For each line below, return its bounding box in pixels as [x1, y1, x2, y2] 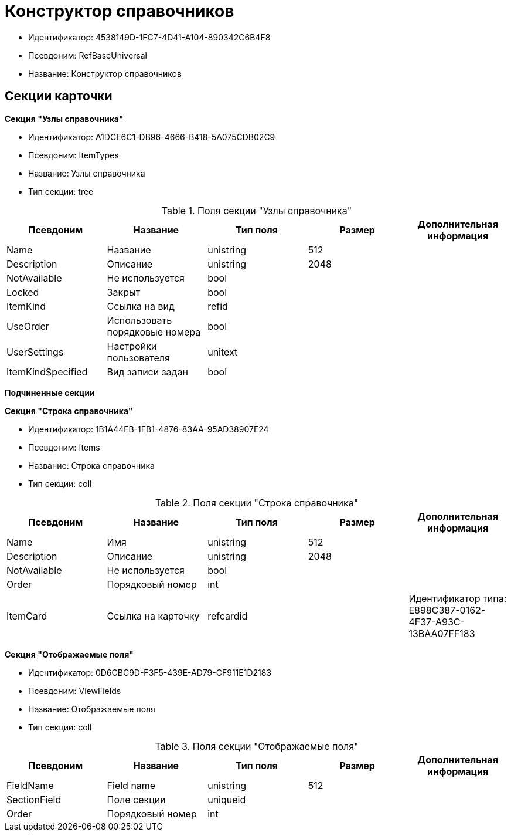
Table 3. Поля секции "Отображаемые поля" [155, 740, 359, 752]
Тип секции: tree [28, 186, 94, 197]
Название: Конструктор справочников [28, 68, 182, 79]
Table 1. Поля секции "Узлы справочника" [161, 204, 352, 216]
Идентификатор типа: [408, 592, 507, 604]
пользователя [107, 351, 170, 364]
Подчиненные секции [5, 387, 95, 398]
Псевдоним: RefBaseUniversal [28, 50, 147, 60]
